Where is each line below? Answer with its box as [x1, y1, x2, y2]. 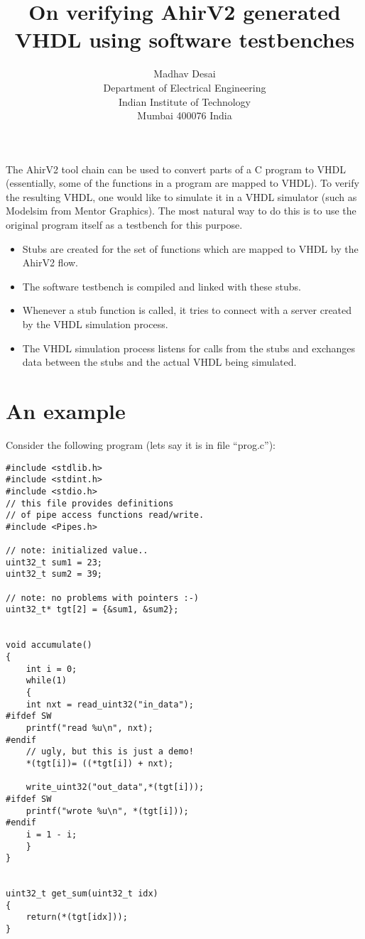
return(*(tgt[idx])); [26, 912, 128, 923]
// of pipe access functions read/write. [6, 510, 205, 521]
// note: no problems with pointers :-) [6, 592, 200, 603]
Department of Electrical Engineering [103, 80, 266, 94]
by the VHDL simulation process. [22, 317, 168, 332]
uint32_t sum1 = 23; [6, 557, 103, 568]
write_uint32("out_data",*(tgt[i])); [26, 782, 205, 793]
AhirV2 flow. [22, 255, 79, 270]
